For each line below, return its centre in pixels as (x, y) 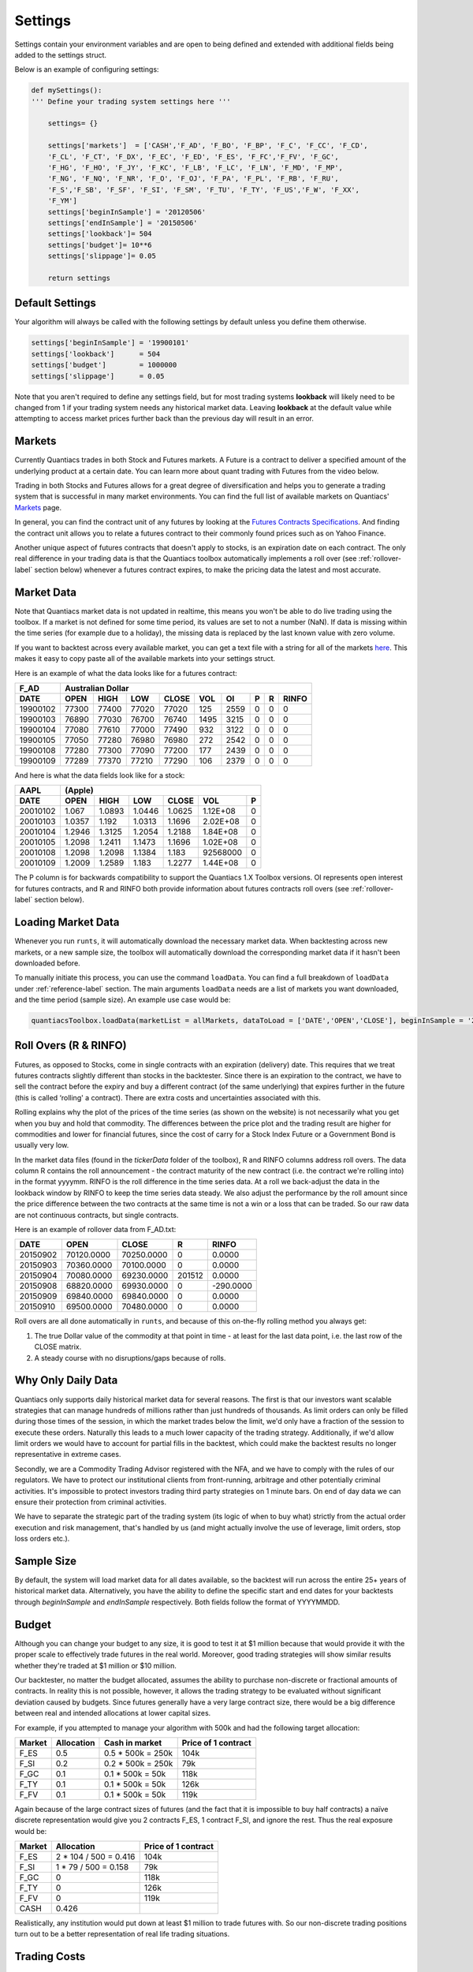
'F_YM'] (63, 201)
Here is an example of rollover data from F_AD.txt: (95, 1230)
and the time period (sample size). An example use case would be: (123, 1000)
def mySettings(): (67, 90)
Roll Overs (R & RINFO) (71, 1046)
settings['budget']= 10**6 (100, 245)
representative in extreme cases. (68, 1455)
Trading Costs (50, 1957)
